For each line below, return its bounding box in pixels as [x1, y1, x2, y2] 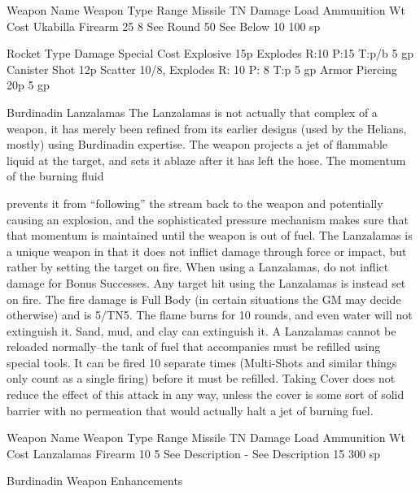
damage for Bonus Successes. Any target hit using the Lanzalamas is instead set [7, 274, 406, 291]
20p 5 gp [7, 76, 50, 93]
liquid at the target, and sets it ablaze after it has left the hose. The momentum [7, 151, 406, 168]
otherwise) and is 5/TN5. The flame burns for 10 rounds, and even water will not [7, 306, 413, 323]
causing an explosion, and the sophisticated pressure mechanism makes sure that [7, 210, 409, 227]
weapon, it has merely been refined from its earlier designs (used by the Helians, [7, 119, 407, 136]
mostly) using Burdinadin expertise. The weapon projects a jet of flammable [7, 136, 388, 153]
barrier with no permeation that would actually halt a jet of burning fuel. [7, 401, 374, 418]
